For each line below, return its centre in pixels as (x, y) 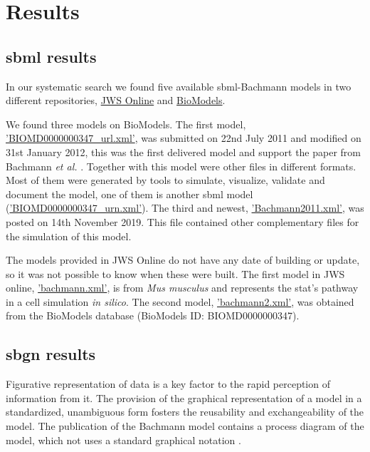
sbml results (51, 56)
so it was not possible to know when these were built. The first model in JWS (175, 273)
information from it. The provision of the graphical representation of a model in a (184, 397)
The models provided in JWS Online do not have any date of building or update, (183, 260)
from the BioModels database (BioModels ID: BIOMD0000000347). (153, 315)
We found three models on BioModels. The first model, (126, 124)
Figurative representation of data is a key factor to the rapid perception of (168, 384)
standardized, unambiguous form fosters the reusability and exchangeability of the (185, 412)
